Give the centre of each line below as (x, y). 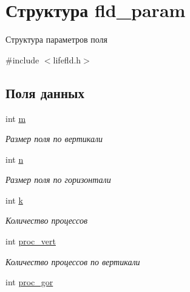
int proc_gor (29, 282)
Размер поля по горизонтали (58, 180)
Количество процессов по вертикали (73, 261)
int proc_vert (31, 241)
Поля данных (45, 92)
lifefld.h (67, 59)
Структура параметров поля (56, 39)
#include (22, 59)
